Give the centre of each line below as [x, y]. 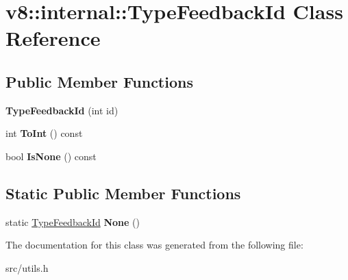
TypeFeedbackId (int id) [62, 110]
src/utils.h [27, 267]
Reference [53, 38]
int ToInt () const [44, 133]
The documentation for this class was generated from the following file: [154, 245]
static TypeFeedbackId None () [73, 221]
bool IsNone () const [51, 156]
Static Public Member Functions [123, 193]
